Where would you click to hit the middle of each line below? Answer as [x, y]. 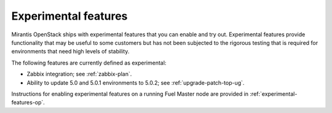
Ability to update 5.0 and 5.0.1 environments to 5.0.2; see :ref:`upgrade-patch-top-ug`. [136, 82]
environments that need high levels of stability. [70, 52]
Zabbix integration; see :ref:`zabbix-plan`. [79, 74]
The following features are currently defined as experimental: [89, 63]
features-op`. [28, 103]
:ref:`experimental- [274, 94]
